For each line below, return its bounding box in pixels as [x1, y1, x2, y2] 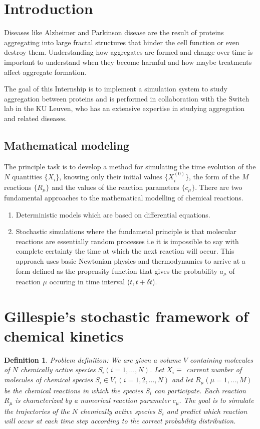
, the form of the [188, 171, 240, 182]
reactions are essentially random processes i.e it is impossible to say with [16, 236, 239, 246]
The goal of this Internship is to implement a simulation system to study [4, 83, 227, 94]
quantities [12, 171, 42, 182]
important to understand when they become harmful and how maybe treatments [4, 56, 252, 67]
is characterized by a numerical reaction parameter [15, 395, 170, 405]
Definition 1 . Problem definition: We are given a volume [4, 354, 181, 365]
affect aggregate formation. [4, 66, 87, 77]
